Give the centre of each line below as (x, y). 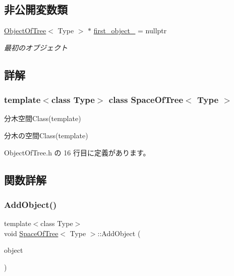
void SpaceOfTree (31, 233)
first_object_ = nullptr (130, 31)
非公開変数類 (36, 9)
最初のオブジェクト (36, 47)
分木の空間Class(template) (46, 135)
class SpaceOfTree (146, 100)
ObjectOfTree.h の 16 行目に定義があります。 (77, 152)
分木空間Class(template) (43, 118)
